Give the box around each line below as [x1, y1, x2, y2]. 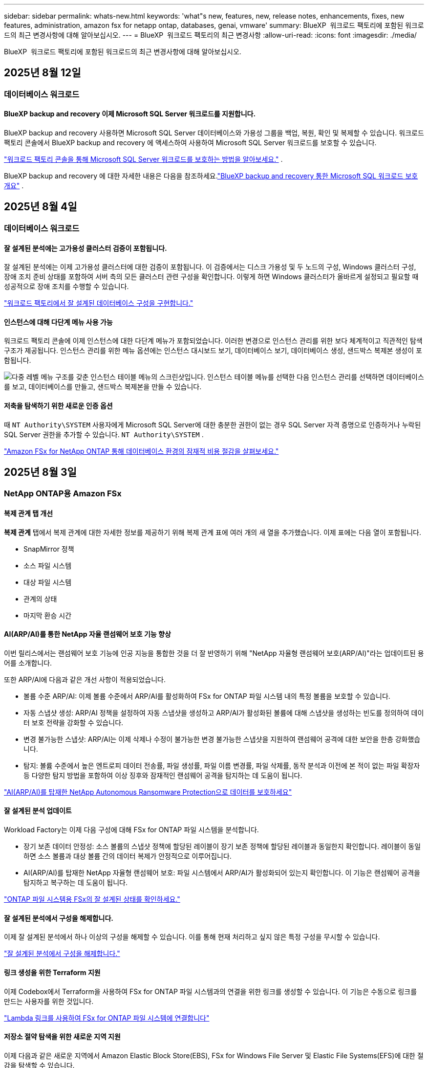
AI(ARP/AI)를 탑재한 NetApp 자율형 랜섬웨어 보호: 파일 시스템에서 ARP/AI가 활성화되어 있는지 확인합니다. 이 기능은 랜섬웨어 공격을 [23, 868, 420, 877]
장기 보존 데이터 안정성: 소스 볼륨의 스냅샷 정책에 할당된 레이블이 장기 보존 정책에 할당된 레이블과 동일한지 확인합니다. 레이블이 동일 [23, 842, 421, 851]
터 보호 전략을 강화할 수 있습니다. [23, 718, 124, 727]
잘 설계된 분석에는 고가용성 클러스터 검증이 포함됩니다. [4, 244, 167, 252]
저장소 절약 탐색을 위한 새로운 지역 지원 [4, 1032, 121, 1041]
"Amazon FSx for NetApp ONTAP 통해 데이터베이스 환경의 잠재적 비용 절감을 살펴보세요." [4, 446, 279, 455]
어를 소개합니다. [4, 658, 52, 667]
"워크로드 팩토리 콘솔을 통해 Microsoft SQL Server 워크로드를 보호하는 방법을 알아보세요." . [4, 155, 283, 164]
